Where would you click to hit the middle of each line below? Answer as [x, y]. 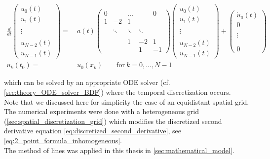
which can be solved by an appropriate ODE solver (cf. [87, 82]
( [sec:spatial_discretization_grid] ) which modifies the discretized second [113, 121]
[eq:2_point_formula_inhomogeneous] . [63, 140]
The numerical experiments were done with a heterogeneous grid [102, 111]
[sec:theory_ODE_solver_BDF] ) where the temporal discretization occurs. [117, 92]
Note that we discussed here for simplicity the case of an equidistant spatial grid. [127, 101]
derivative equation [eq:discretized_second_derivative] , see [93, 131]
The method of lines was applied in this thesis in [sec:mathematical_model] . [119, 150]
